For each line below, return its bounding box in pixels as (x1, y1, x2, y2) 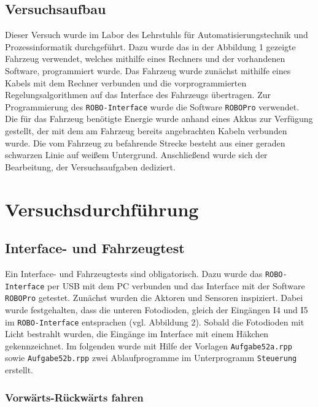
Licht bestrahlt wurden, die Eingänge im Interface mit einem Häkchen (5, 327, 269, 340)
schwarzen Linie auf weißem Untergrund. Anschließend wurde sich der (5, 148, 268, 161)
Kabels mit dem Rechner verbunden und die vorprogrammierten (5, 76, 247, 89)
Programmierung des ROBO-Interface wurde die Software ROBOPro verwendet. (5, 100, 300, 113)
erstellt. (5, 363, 34, 376)
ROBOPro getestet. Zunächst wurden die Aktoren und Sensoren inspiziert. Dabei (5, 291, 303, 304)
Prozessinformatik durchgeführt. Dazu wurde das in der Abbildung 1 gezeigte (5, 40, 296, 53)
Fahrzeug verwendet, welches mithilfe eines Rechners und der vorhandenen (5, 52, 285, 65)
